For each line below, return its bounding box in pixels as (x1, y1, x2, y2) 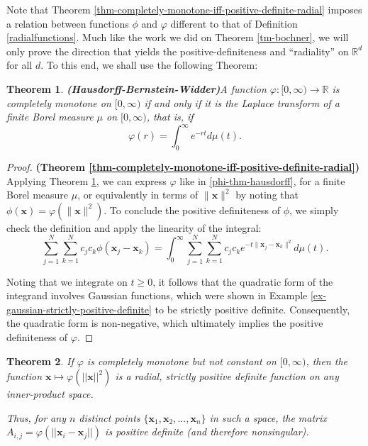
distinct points (79, 410, 140, 425)
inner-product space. (6, 386, 94, 401)
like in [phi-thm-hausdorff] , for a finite (179, 173, 345, 188)
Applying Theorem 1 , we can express (6, 173, 167, 188)
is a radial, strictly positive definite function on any (115, 369, 339, 384)
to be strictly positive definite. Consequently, (155, 301, 350, 316)
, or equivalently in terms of (77, 187, 199, 202)
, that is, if (146, 109, 194, 124)
